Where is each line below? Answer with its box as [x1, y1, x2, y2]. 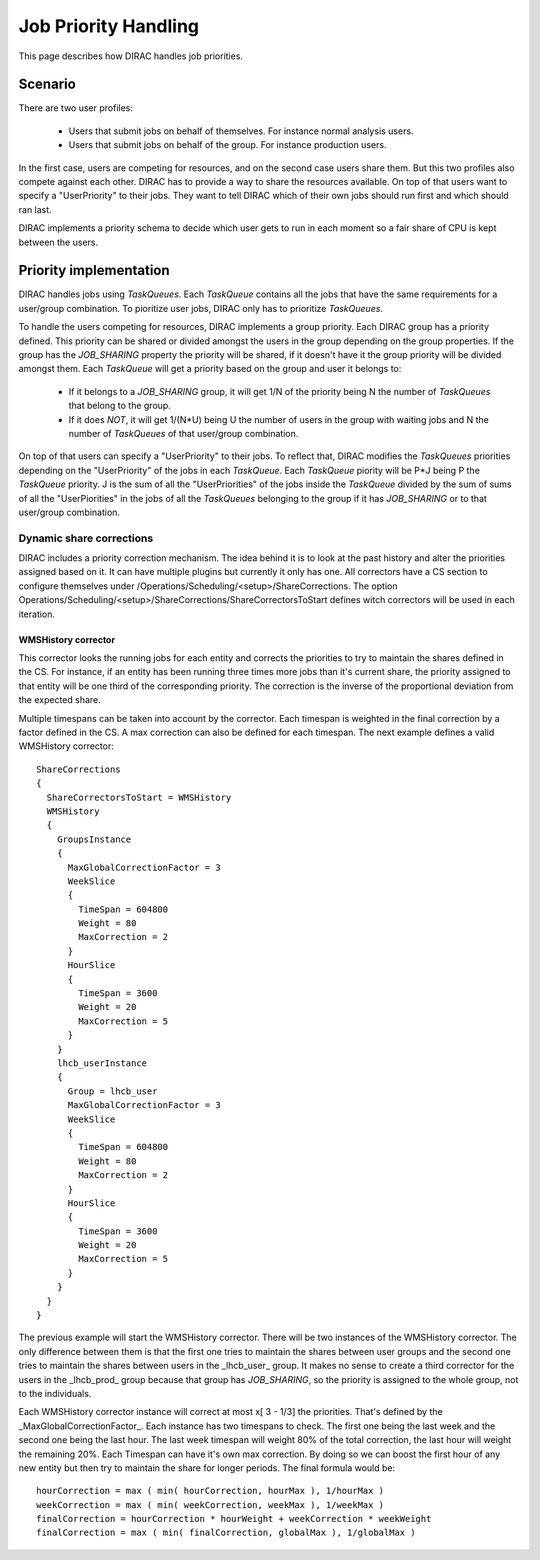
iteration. [18, 608, 55, 620]
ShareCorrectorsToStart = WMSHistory [46, 791, 232, 803]
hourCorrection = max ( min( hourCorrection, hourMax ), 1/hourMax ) [36, 1485, 385, 1497]
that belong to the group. [68, 400, 172, 412]
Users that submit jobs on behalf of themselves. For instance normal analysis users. [68, 125, 414, 137]
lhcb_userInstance [56, 1057, 148, 1069]
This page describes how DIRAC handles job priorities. [18, 50, 244, 62]
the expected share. [18, 694, 102, 706]
